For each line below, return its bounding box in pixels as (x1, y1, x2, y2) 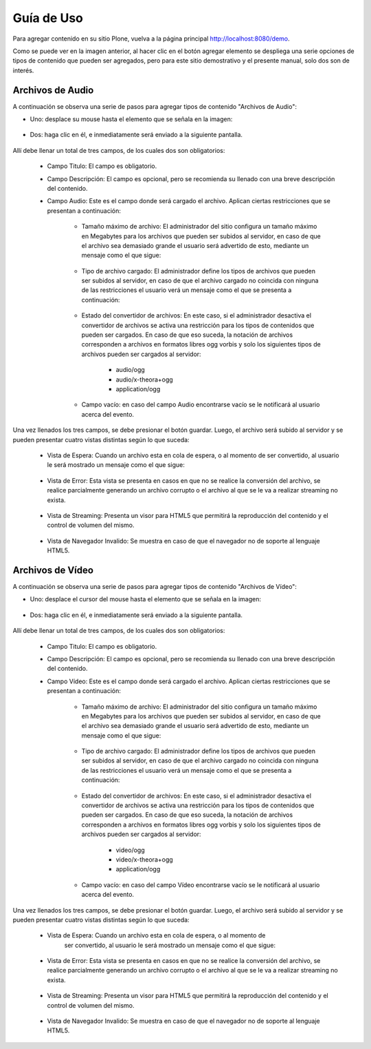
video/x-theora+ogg (115, 855, 173, 864)
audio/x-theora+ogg (115, 375, 173, 384)
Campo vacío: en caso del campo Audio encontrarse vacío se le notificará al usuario (81, 400, 320, 409)
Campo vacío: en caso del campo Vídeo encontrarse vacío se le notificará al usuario (81, 880, 320, 889)
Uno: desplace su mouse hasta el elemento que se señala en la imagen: (30, 115, 233, 123)
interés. (12, 66, 34, 74)
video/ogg (115, 846, 145, 854)
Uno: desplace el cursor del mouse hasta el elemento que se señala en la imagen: (30, 595, 261, 603)
